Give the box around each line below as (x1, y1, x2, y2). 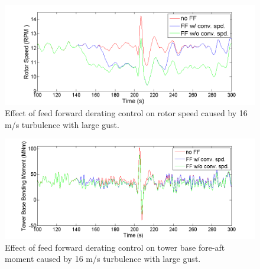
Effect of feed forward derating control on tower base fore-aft (5, 241, 225, 253)
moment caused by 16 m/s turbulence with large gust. (5, 252, 201, 265)
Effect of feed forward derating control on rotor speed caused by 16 (5, 107, 248, 119)
